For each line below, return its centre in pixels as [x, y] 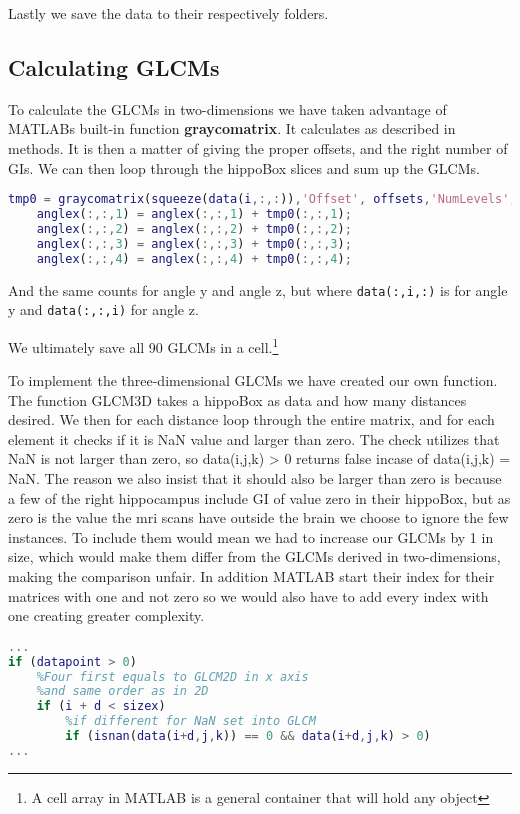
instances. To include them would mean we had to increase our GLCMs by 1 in [251, 536]
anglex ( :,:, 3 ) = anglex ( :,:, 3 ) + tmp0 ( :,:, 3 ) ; [194, 243]
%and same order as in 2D [122, 691]
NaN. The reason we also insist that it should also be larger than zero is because [255, 478]
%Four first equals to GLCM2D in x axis [172, 676]
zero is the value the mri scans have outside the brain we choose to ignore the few [258, 517]
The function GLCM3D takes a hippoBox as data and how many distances [237, 399]
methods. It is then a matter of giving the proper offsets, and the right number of [258, 147]
